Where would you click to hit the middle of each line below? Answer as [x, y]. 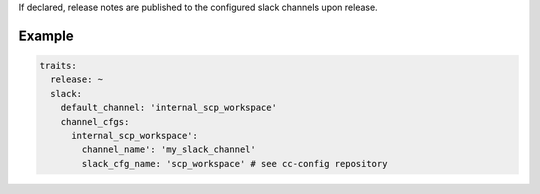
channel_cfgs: [95, 121]
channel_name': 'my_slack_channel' [169, 149]
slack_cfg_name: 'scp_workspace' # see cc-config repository [234, 163]
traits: [58, 65]
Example [46, 35]
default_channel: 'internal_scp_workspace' [168, 108]
